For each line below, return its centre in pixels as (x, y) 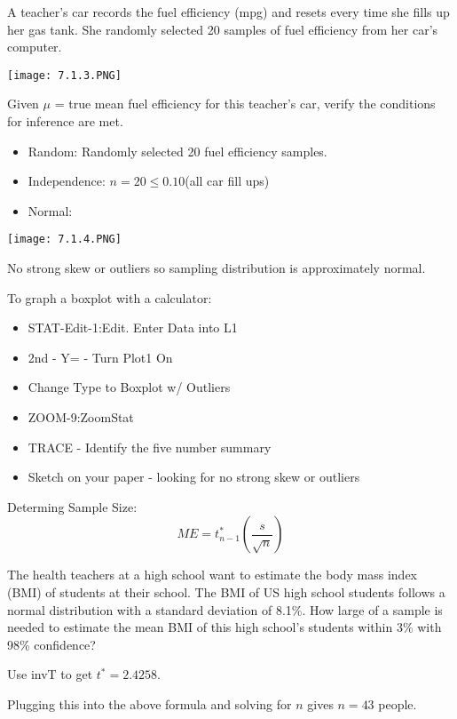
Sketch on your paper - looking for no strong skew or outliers (194, 477)
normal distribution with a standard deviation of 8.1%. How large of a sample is (225, 609)
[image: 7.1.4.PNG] (64, 240)
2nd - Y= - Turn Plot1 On (100, 357)
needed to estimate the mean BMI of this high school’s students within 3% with (225, 627)
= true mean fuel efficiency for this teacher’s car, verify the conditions (245, 104)
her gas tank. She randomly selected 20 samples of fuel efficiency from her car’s (223, 29)
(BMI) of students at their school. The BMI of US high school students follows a (226, 592)
